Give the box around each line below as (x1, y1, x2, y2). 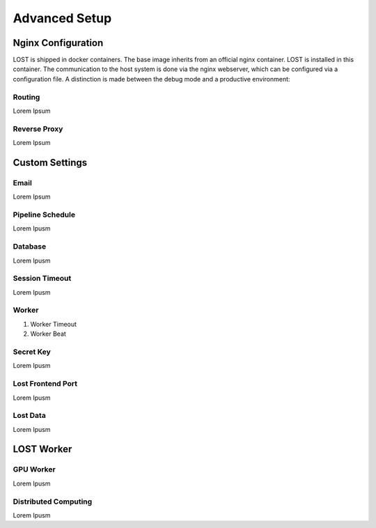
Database (13, 242, 47, 251)
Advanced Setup (13, 10, 112, 26)
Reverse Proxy (13, 124, 63, 134)
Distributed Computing (13, 497, 93, 506)
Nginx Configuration (13, 37, 104, 49)
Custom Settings (13, 157, 88, 169)
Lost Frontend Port (13, 379, 78, 389)
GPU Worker (13, 465, 56, 474)
